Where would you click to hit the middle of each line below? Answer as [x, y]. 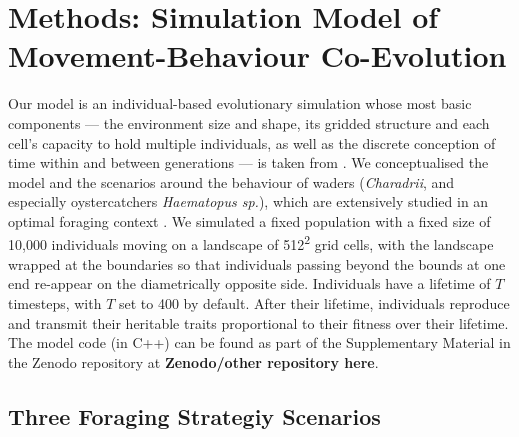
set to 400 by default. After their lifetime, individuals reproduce [314, 302]
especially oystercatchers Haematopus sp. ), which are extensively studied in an [248, 201]
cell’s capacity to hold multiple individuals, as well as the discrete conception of [252, 142]
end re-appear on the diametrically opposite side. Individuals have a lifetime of [249, 283]
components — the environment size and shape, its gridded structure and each [249, 122]
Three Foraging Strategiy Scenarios [194, 415]
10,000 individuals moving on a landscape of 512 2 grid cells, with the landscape [251, 243]
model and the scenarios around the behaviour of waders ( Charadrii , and [231, 181]
